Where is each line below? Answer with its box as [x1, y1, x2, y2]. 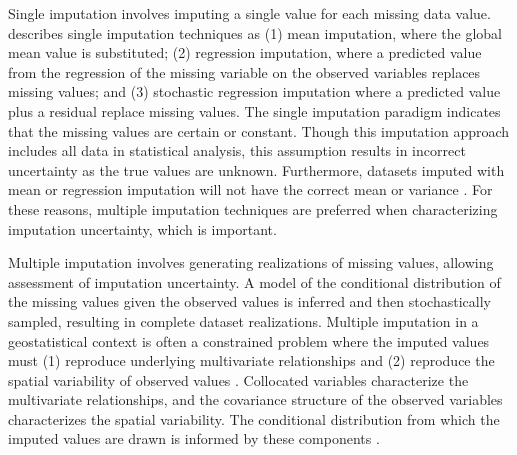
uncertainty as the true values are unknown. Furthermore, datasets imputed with [8, 159, 505, 180]
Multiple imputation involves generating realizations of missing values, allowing [8, 252, 494, 273]
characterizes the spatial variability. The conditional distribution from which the [8, 408, 500, 429]
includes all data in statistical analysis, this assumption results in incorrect [8, 140, 466, 161]
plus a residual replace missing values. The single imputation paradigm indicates [8, 100, 501, 121]
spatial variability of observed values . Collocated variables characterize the [8, 369, 469, 390]
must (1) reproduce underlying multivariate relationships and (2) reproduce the [8, 350, 495, 371]
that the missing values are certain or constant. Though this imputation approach [8, 120, 510, 141]
